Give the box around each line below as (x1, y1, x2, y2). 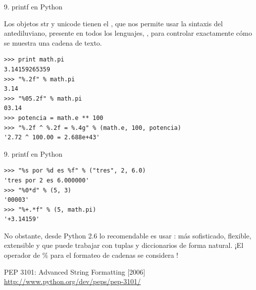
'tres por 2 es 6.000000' (4, 176, 89, 184)
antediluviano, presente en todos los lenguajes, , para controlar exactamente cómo (4, 28, 252, 38)
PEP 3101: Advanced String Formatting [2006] (4, 266, 146, 277)
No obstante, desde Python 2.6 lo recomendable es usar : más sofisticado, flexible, (4, 230, 252, 240)
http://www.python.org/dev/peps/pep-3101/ (4, 276, 141, 287)
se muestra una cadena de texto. (4, 37, 102, 48)
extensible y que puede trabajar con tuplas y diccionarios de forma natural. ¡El (4, 240, 244, 250)
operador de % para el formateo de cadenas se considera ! (4, 250, 178, 260)
